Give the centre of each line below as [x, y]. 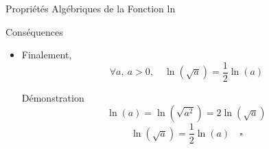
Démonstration [53, 97]
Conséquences [34, 31]
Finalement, [47, 55]
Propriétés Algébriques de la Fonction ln [91, 8]
